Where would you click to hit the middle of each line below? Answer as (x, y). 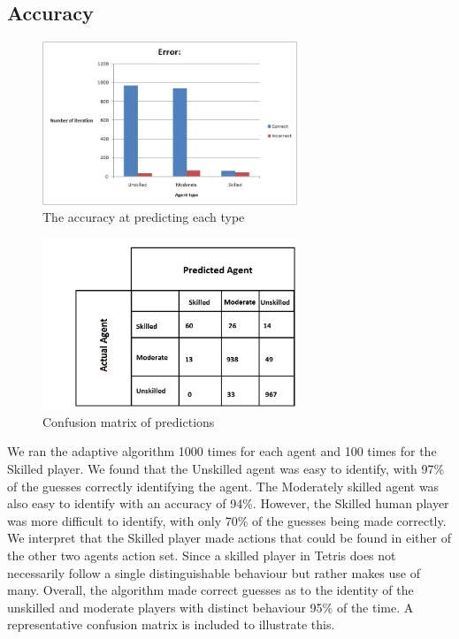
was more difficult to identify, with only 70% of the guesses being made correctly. (227, 520)
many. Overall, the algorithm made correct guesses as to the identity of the (210, 590)
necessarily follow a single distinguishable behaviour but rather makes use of (214, 572)
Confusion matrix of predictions (129, 421)
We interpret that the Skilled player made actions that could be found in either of (229, 538)
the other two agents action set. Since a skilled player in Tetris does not (202, 555)
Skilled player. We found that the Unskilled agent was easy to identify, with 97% (226, 468)
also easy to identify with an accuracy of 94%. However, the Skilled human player (228, 503)
